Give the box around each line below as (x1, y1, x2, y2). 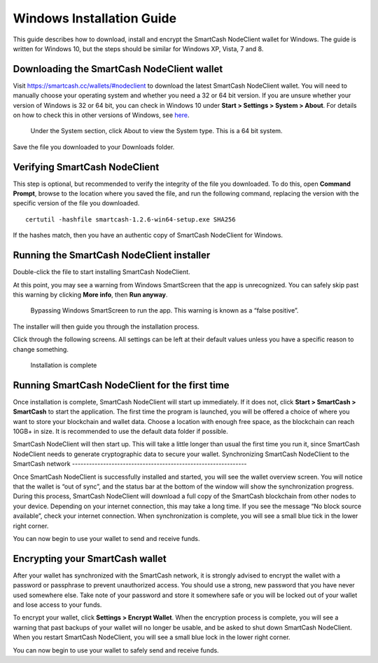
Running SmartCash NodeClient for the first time (13, 379, 230, 391)
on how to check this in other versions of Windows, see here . (13, 111, 190, 119)
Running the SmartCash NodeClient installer (13, 250, 211, 261)
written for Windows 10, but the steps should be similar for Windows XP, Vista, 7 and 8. (13, 44, 264, 53)
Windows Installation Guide (13, 11, 177, 26)
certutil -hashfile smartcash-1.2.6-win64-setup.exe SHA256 (25, 215, 236, 224)
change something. (13, 345, 69, 353)
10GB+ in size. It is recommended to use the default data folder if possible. (13, 427, 229, 435)
